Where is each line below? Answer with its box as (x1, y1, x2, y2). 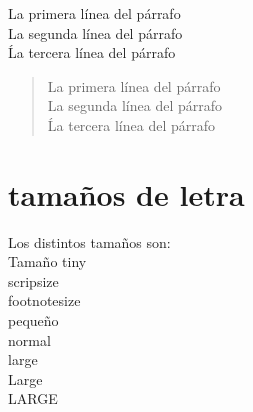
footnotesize (8, 290, 81, 311)
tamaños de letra (8, 173, 245, 214)
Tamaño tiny (8, 251, 87, 272)
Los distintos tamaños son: (8, 231, 171, 252)
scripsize (8, 270, 59, 291)
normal (8, 329, 51, 350)
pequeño (8, 310, 59, 331)
